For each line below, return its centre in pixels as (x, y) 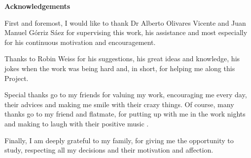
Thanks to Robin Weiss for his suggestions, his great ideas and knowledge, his (122, 59)
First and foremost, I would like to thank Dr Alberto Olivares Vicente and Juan (125, 22)
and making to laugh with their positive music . (77, 123)
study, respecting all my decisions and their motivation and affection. (109, 150)
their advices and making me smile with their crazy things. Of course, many (119, 104)
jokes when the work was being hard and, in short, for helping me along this (120, 68)
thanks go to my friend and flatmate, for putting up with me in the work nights (125, 114)
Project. (17, 78)
